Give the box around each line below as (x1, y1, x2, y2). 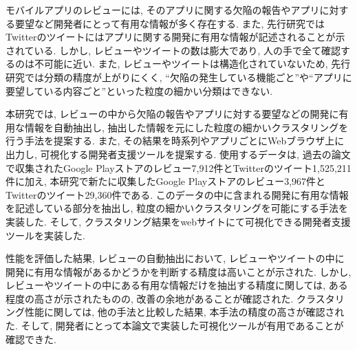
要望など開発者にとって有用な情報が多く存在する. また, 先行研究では (14, 16, 325, 30)
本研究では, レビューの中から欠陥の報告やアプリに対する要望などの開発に (6, 107, 339, 121)
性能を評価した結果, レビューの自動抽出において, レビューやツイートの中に (6, 251, 345, 265)
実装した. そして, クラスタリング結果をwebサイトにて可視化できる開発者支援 (6, 214, 351, 228)
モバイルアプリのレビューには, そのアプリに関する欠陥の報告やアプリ (6, 3, 320, 17)
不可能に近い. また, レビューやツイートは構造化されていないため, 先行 (34, 56, 351, 71)
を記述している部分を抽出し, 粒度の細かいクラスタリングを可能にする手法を (6, 201, 348, 215)
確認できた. (6, 331, 56, 346)
